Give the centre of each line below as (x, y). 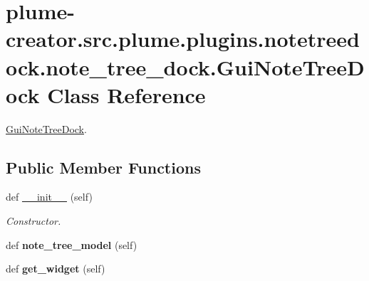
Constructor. (33, 221)
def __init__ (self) (49, 197)
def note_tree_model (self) (72, 244)
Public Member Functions (103, 167)
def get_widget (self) (56, 269)
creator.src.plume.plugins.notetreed (183, 39)
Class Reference (126, 94)
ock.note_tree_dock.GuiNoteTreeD (185, 67)
